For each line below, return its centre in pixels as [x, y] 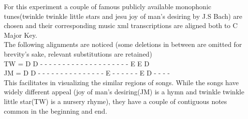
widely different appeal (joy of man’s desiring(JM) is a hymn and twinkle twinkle [124, 92]
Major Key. [21, 35]
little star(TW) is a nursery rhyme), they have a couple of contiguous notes [116, 101]
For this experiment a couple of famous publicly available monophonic [108, 6]
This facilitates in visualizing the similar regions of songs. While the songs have [121, 82]
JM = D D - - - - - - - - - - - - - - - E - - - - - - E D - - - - [87, 73]
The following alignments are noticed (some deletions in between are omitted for [123, 44]
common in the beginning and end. [56, 111]
